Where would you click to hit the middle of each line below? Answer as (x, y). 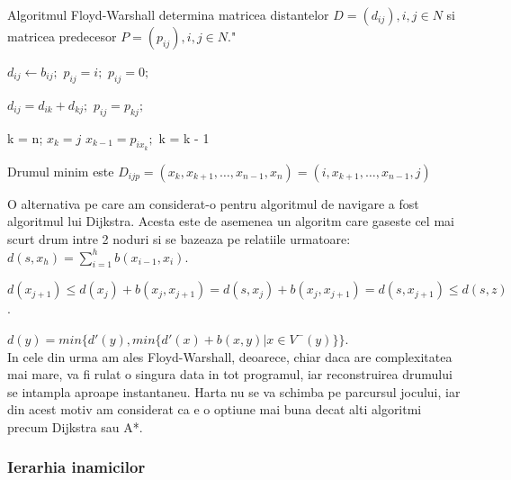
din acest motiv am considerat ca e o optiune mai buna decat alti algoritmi (215, 409)
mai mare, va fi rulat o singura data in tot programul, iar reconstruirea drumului (230, 374)
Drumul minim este (61, 171)
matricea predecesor (62, 36)
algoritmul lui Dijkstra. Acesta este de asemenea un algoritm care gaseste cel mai (231, 221)
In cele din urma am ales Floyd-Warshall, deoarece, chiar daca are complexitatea (230, 356)
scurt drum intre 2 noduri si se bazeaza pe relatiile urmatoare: (179, 238)
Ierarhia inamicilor (76, 467)
